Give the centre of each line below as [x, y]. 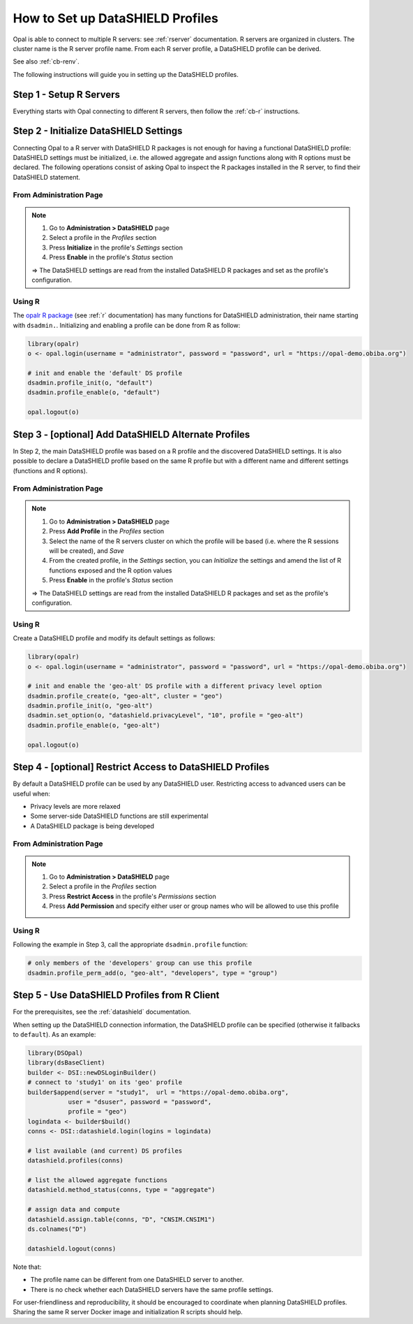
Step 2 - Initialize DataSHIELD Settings [98, 131]
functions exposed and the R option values [111, 570]
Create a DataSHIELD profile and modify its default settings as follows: [114, 638]
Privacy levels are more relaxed [75, 806]
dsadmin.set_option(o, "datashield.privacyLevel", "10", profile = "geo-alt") [165, 715]
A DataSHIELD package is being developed [92, 826]
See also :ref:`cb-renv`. [46, 62]
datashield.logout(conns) [72, 1249]
